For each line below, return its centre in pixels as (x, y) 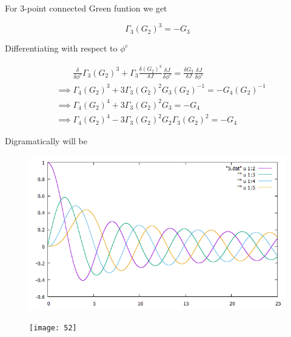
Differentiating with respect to (61, 48)
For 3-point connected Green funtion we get (86, 8)
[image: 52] (53, 328)
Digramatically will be (46, 141)
